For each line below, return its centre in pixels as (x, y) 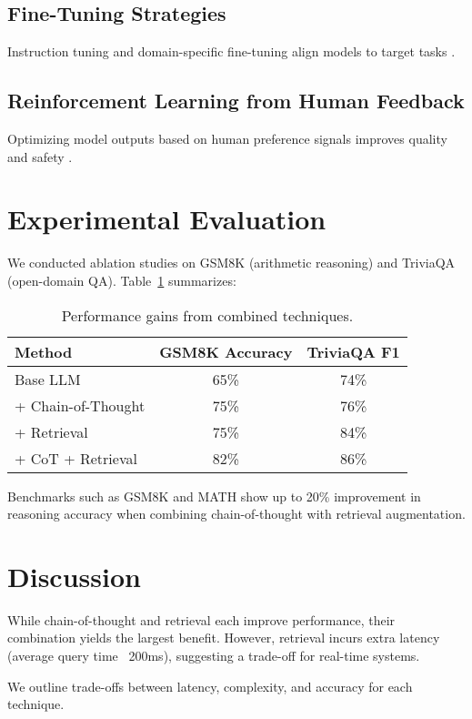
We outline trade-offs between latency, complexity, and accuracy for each (210, 686)
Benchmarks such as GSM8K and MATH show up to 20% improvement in (214, 496)
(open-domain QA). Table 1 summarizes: (122, 280)
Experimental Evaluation (167, 219)
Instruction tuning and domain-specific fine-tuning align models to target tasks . (231, 51)
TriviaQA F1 (353, 351)
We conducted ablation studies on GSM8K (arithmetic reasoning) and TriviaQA (231, 263)
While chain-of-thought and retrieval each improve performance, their (201, 619)
